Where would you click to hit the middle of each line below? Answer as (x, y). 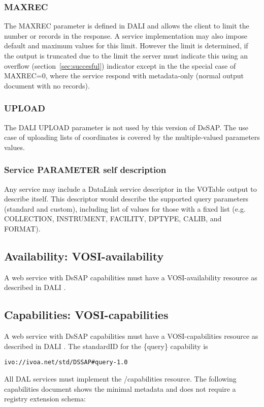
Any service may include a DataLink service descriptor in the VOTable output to (130, 188)
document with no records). (47, 85)
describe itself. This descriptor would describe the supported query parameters (126, 199)
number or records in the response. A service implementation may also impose (126, 35)
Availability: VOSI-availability (84, 256)
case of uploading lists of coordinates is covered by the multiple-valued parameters (132, 137)
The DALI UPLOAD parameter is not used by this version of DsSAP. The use (126, 127)
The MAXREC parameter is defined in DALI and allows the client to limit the (127, 26)
